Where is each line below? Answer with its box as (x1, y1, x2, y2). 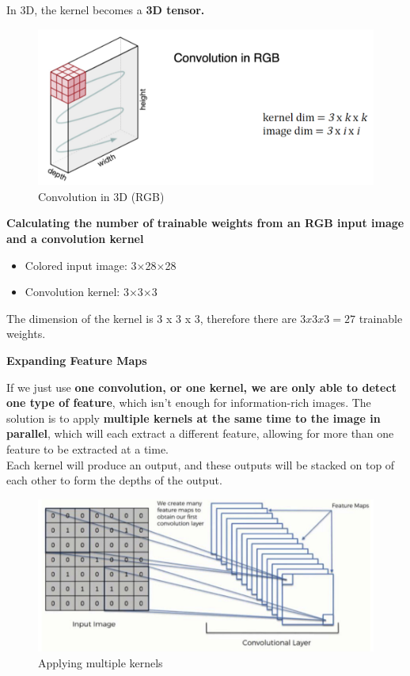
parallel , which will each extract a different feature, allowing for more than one (6, 425, 394, 442)
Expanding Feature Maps (6, 351, 147, 368)
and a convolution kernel (6, 230, 144, 247)
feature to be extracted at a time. (6, 440, 169, 457)
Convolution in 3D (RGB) (38, 188, 165, 204)
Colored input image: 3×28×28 (25, 256, 177, 273)
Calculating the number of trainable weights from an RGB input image (6, 215, 404, 231)
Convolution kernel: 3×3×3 (25, 283, 158, 300)
